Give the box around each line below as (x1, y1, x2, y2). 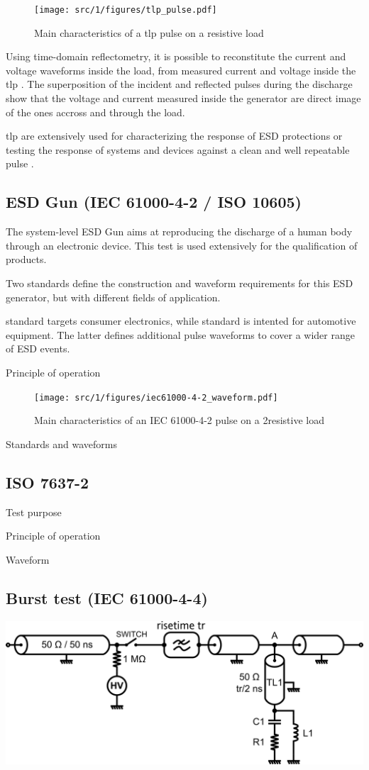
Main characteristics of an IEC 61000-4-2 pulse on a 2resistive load (34, 413, 324, 428)
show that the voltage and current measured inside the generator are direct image (6, 91, 361, 106)
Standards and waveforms (6, 436, 117, 451)
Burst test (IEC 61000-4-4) (6, 586, 208, 608)
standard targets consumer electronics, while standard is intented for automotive (6, 313, 356, 328)
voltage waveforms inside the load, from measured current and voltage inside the (6, 62, 356, 77)
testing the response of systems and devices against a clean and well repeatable (6, 142, 350, 157)
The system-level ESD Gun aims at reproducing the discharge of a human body (6, 224, 353, 239)
